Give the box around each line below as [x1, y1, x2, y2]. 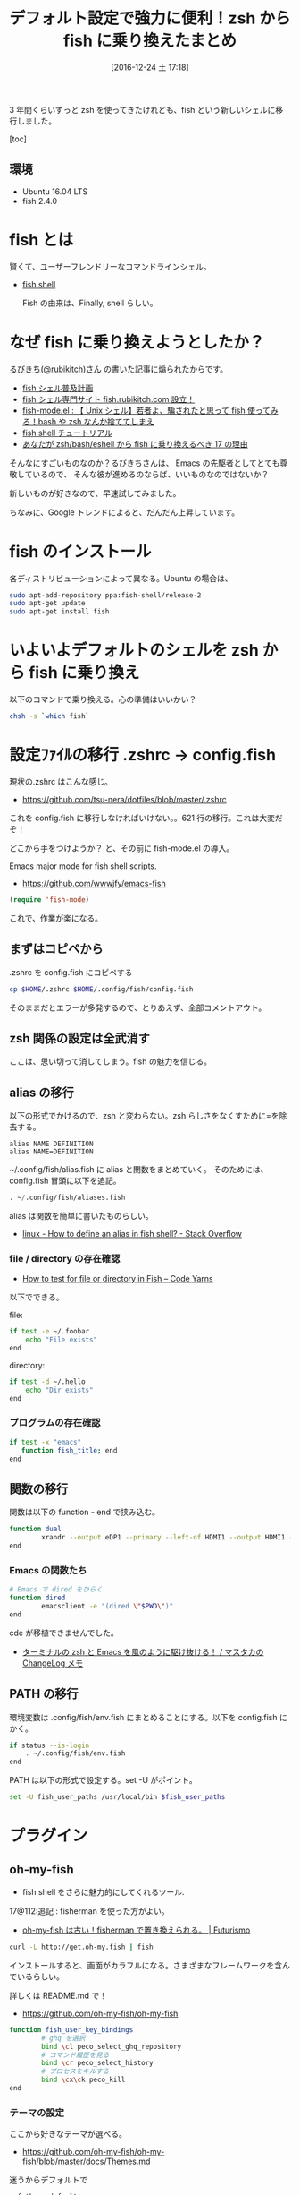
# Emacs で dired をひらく [9, 1585, 103, 1594]
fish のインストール [9, 541, 152, 562]
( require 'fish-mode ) [9, 895, 90, 905]
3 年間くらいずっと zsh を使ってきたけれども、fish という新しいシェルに [9, 104, 276, 115]
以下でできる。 [9, 1291, 64, 1303]
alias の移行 [9, 1085, 74, 1100]
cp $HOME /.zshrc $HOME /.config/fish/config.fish [9, 984, 194, 994]
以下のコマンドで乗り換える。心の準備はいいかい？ [9, 694, 197, 705]
